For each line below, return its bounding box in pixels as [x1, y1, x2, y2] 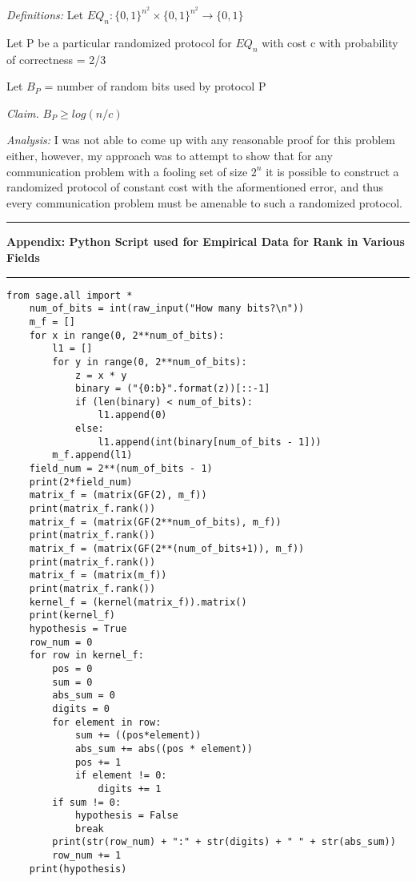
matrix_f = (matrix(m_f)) [29, 569, 167, 581]
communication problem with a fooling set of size [6, 163, 248, 179]
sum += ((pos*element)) [74, 730, 202, 742]
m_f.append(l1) [52, 449, 133, 461]
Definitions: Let [6, 6, 84, 23]
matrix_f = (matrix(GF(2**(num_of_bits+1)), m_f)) [29, 543, 305, 555]
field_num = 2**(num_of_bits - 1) [29, 463, 213, 475]
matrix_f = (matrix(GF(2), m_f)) [29, 489, 207, 501]
